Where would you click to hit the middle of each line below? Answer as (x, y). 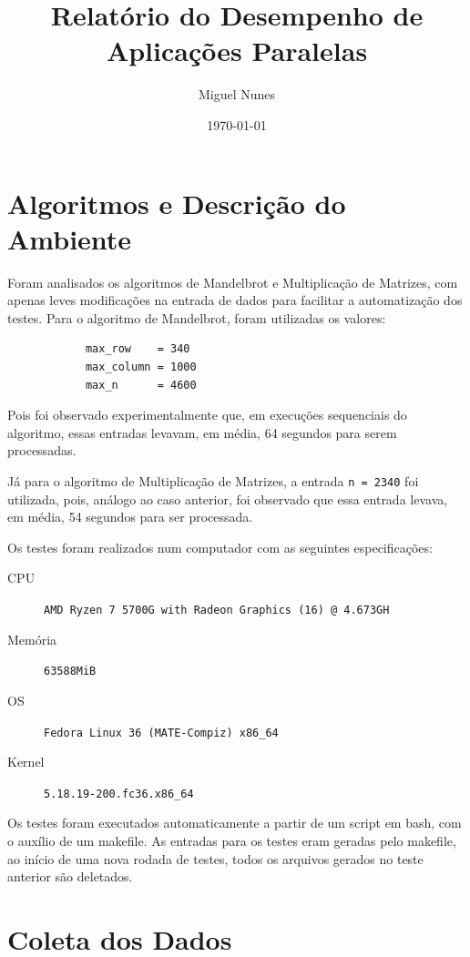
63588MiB (70, 672)
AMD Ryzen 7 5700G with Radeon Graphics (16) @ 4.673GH (217, 610)
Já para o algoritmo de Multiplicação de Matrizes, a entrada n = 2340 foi (213, 480)
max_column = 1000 (141, 367)
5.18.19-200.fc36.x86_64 (119, 794)
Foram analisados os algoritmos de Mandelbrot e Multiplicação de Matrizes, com (233, 282)
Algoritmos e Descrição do (177, 203)
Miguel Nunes (237, 94)
